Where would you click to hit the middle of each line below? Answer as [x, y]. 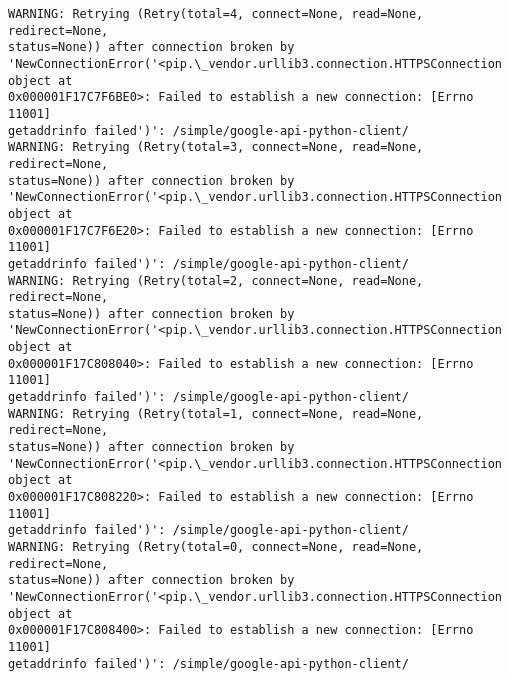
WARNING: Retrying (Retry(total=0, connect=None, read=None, [216, 547]
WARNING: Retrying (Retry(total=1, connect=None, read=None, [216, 413]
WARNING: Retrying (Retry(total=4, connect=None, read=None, [216, 14]
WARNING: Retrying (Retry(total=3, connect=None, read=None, [216, 147]
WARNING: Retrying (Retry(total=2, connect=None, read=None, [216, 280]
